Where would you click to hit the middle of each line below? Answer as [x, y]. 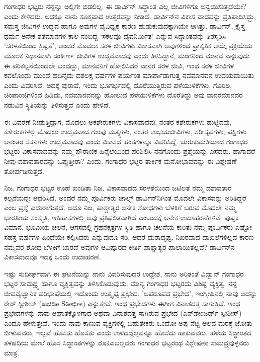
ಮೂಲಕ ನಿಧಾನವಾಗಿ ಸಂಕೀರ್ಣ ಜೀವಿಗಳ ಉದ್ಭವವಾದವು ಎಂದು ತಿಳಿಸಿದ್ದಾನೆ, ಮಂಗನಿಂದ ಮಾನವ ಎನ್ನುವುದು [127, 55]
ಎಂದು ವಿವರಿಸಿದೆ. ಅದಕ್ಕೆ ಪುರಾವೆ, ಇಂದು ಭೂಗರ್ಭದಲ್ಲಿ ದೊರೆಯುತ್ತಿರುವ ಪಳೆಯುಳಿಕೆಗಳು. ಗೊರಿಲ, [118, 85]
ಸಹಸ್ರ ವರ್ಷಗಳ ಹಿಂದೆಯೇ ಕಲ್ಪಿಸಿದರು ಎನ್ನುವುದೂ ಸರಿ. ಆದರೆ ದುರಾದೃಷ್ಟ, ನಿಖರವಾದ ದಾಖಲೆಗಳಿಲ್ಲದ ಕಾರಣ [129, 237]
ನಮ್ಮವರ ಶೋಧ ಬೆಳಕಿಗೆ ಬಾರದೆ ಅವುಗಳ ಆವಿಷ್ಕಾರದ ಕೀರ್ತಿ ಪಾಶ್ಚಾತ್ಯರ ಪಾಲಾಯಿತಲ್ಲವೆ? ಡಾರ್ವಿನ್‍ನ [119, 247]
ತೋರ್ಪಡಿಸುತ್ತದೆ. [24, 171]
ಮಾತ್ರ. [12, 352]
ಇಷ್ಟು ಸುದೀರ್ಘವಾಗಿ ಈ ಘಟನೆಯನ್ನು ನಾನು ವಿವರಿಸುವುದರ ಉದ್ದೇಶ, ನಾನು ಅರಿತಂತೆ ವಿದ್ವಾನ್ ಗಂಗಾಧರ [124, 273]
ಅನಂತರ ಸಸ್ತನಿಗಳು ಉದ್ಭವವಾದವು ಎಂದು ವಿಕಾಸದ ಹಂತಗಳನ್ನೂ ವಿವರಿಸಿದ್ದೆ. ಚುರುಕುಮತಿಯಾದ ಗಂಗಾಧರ [126, 141]
